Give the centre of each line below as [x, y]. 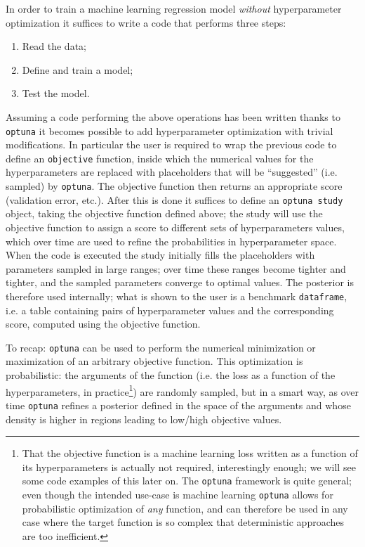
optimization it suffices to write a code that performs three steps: [146, 22]
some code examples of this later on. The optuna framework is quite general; [187, 481]
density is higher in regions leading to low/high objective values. [144, 419]
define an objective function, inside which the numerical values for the [160, 158]
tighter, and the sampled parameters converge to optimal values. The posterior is [180, 282]
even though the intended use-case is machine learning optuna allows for [178, 494]
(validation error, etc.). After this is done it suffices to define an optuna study [174, 199]
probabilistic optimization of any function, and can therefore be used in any [185, 508]
